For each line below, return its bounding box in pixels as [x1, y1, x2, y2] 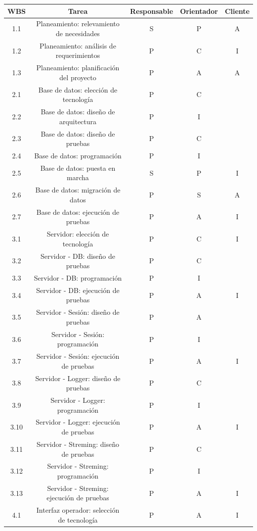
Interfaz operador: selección [36, 505, 120, 515]
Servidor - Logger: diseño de [35, 373, 121, 383]
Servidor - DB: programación [34, 273, 122, 283]
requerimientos [55, 50, 100, 60]
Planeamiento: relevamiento [36, 18, 120, 29]
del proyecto [59, 72, 96, 82]
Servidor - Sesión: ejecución [36, 351, 120, 361]
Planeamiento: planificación [36, 62, 120, 73]
